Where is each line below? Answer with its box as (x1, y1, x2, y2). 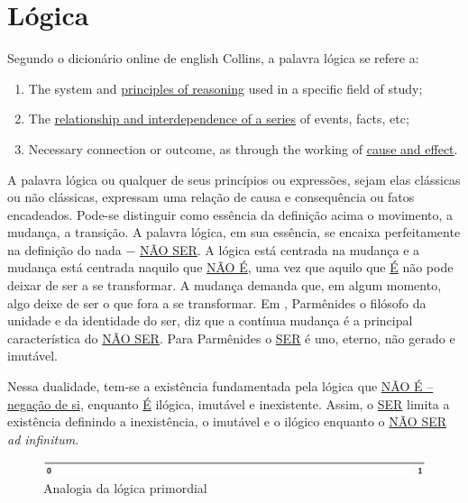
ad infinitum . (7, 429, 79, 448)
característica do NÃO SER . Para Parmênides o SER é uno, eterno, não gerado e (7, 328, 455, 347)
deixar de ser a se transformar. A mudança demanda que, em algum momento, (7, 276, 442, 295)
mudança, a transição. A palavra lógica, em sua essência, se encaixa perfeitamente (7, 223, 461, 242)
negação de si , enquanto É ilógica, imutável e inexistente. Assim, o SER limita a (7, 394, 450, 413)
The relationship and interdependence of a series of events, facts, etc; (28, 109, 409, 128)
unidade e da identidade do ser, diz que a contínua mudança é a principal (7, 311, 413, 330)
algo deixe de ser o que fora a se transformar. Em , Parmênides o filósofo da (7, 293, 427, 312)
